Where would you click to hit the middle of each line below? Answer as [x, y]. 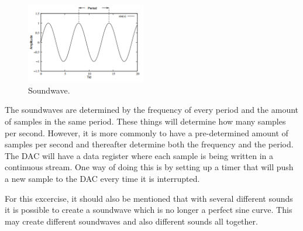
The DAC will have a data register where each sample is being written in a [139, 155]
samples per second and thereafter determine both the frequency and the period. [149, 144]
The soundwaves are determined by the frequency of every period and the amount [152, 110]
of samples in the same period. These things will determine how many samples [145, 121]
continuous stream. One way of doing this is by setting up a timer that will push [149, 167]
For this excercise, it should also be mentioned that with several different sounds [149, 198]
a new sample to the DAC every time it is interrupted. [102, 179]
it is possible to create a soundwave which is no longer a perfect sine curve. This [149, 210]
